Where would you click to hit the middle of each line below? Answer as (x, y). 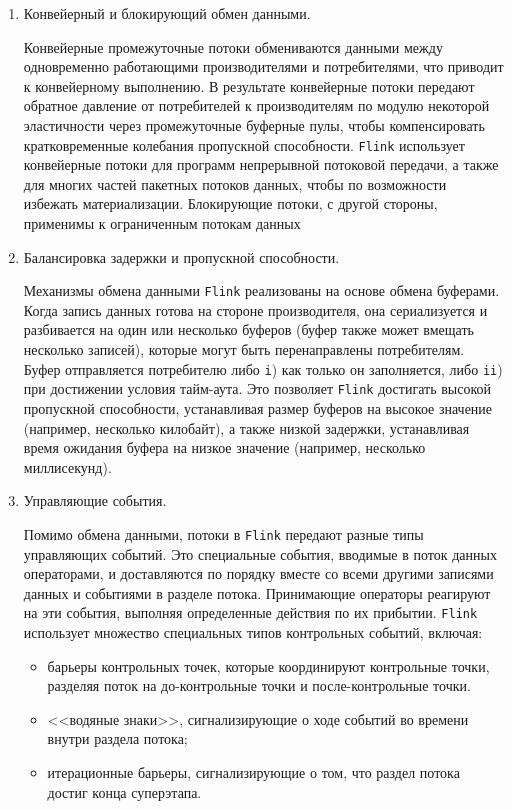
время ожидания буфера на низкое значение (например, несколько (224, 447)
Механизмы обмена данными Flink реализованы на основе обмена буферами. (261, 290)
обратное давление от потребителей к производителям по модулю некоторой (256, 105)
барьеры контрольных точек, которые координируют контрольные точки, (268, 665)
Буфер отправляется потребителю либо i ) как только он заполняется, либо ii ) (263, 368)
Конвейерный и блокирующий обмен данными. (167, 13)
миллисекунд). (67, 466)
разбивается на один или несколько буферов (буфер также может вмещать (248, 329)
